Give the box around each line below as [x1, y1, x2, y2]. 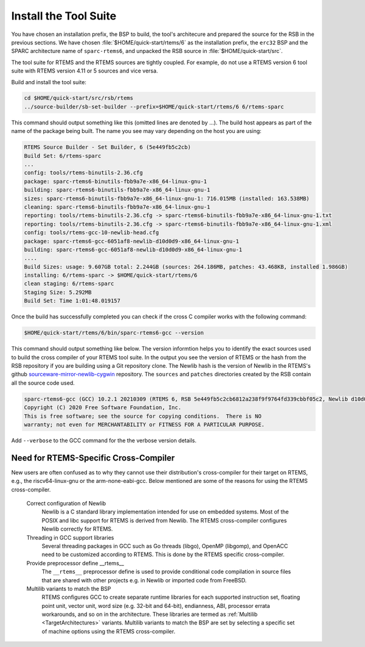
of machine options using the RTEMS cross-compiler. [41, 627, 176, 635]
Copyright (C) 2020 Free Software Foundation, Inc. [24, 404, 182, 411]
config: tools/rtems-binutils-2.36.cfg [24, 170, 143, 176]
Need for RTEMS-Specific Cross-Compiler [11, 452, 175, 463]
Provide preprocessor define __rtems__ [26, 559, 124, 567]
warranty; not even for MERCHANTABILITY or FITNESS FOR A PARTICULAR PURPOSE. [24, 421, 265, 428]
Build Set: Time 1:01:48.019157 [24, 298, 121, 304]
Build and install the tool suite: [11, 78, 86, 85]
